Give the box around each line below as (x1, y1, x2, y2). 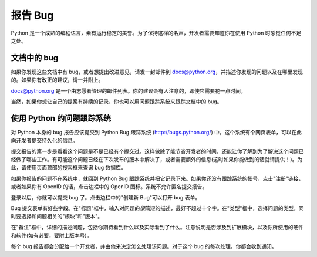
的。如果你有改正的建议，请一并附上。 (11, 76, 104, 83)
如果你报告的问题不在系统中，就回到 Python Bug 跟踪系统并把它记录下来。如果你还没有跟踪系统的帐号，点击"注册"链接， (11, 175, 304, 182)
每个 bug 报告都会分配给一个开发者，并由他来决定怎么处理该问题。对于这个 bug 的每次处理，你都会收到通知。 (11, 242, 277, 249)
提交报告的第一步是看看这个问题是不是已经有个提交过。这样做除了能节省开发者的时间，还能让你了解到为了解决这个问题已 (11, 147, 304, 155)
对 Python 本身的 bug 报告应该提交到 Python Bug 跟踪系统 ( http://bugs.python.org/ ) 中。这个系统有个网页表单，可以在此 (11, 128, 302, 136)
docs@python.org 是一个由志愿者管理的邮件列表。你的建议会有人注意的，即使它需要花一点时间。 (11, 87, 246, 94)
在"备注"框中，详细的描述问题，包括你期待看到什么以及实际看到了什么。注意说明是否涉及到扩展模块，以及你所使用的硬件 (11, 224, 304, 231)
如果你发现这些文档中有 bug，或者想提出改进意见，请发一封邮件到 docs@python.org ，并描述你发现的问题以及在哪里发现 (11, 68, 303, 75)
